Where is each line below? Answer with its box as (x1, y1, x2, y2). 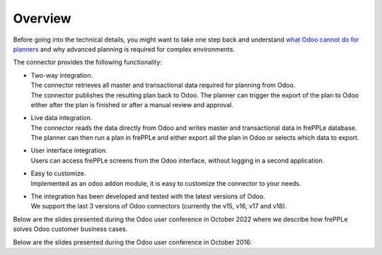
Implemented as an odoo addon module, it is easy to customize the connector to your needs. (30, 179, 302, 187)
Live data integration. (30, 114, 93, 122)
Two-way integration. (30, 71, 93, 79)
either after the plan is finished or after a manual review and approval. (30, 100, 233, 109)
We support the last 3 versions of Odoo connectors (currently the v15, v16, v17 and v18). (30, 202, 287, 210)
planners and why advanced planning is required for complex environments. (13, 45, 235, 53)
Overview (13, 11, 71, 26)
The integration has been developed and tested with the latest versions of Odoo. (30, 192, 265, 201)
